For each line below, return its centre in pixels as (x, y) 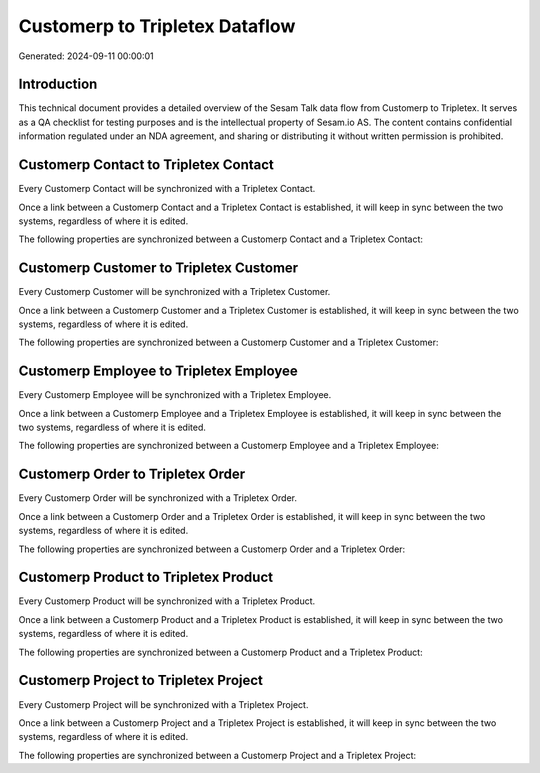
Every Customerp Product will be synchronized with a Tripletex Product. (167, 601)
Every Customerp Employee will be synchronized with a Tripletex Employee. (175, 395)
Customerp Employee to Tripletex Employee (158, 371)
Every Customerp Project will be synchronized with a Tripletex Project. (163, 704)
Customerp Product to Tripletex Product (146, 577)
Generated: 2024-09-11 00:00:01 (86, 56)
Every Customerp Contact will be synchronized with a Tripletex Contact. (167, 189)
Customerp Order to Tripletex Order (132, 474)
